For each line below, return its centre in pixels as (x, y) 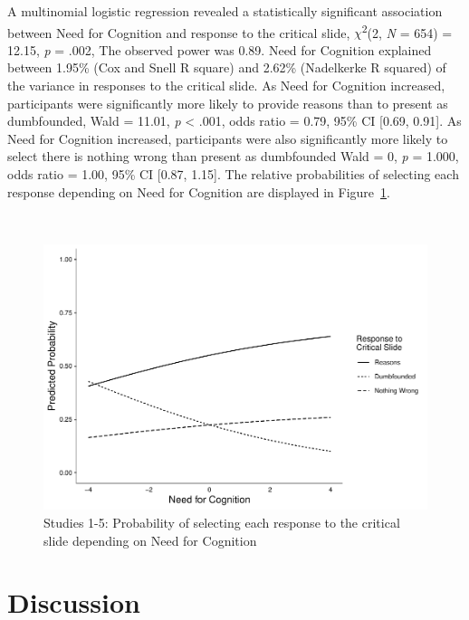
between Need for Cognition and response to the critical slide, (179, 32)
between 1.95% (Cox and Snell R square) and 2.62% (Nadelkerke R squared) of (227, 67)
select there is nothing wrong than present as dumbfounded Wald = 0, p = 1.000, (233, 156)
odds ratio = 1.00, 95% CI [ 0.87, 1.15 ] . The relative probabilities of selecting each (233, 174)
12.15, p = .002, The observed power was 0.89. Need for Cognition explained (220, 49)
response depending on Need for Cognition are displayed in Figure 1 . (199, 191)
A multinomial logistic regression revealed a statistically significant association (225, 11)
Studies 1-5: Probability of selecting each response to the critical (222, 522)
